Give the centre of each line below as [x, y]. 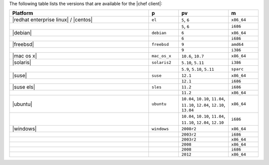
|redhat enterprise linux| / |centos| [52, 20]
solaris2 [161, 62]
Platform [23, 13]
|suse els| [24, 87]
